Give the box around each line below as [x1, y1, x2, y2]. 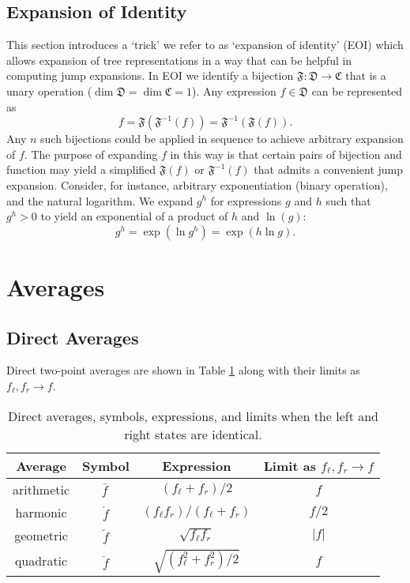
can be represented [311, 82, 403, 99]
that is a [345, 67, 386, 84]
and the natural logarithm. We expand [6, 192, 194, 209]
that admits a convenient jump [254, 161, 404, 178]
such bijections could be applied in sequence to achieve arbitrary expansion [40, 130, 404, 147]
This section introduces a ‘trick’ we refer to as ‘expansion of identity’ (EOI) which [6, 36, 404, 53]
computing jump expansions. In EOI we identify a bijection [6, 67, 294, 84]
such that [325, 192, 371, 209]
